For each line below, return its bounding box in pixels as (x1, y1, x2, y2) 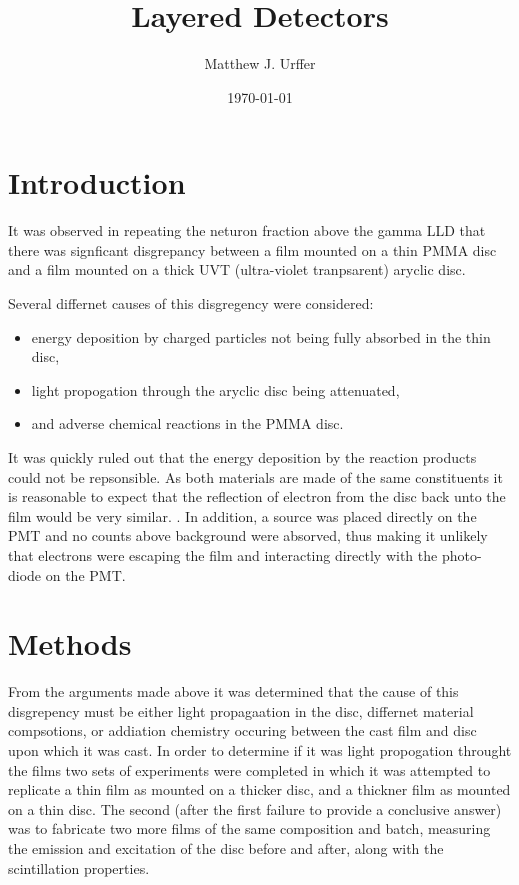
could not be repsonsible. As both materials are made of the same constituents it (8, 466, 503, 487)
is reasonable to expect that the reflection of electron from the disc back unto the (8, 486, 506, 507)
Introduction (8, 162, 186, 203)
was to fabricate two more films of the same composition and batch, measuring (8, 818, 491, 839)
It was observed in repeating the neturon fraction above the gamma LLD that (8, 220, 486, 241)
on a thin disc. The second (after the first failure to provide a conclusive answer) (8, 798, 502, 819)
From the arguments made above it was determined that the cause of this (8, 681, 459, 702)
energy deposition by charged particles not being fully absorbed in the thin (31, 326, 491, 347)
